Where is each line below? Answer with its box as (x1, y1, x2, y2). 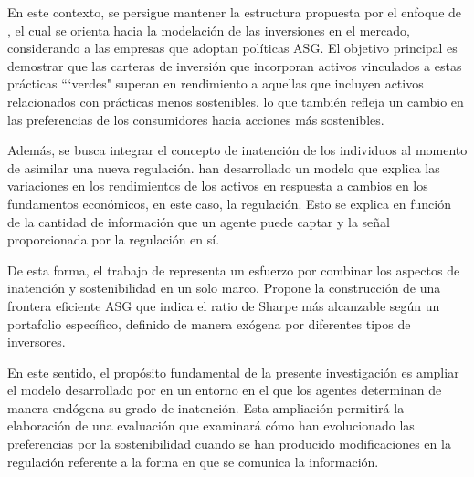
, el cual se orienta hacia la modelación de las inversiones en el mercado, (7, 20, 410, 39)
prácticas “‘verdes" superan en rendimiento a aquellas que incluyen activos (7, 74, 424, 93)
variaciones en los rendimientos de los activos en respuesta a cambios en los (7, 176, 428, 195)
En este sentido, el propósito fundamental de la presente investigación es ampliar (7, 362, 459, 381)
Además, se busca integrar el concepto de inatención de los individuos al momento (7, 140, 468, 160)
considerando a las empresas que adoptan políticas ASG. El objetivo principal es (7, 38, 458, 57)
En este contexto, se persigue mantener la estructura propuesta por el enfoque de (7, 3, 462, 21)
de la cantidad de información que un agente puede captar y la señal (7, 212, 390, 231)
